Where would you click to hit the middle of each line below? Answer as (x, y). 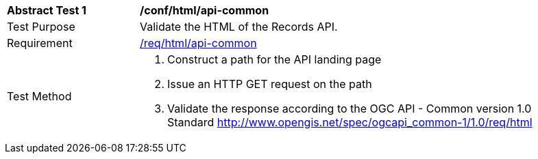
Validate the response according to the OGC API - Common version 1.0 (350, 109)
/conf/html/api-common (205, 10)
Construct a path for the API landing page (274, 59)
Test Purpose (41, 27)
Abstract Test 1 (47, 10)
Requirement (40, 43)
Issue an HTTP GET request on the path (270, 84)
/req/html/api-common (198, 43)
